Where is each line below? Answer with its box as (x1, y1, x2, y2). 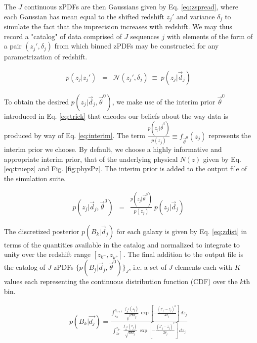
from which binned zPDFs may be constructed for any (54, 41, 219, 51)
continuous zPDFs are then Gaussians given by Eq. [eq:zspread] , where (24, 1, 238, 11)
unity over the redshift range (4, 249, 91, 259)
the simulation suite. (4, 173, 66, 183)
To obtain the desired (4, 96, 69, 106)
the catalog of (4, 262, 45, 272)
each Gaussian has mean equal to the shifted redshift (4, 11, 165, 21)
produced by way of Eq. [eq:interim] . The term (4, 130, 145, 141)
